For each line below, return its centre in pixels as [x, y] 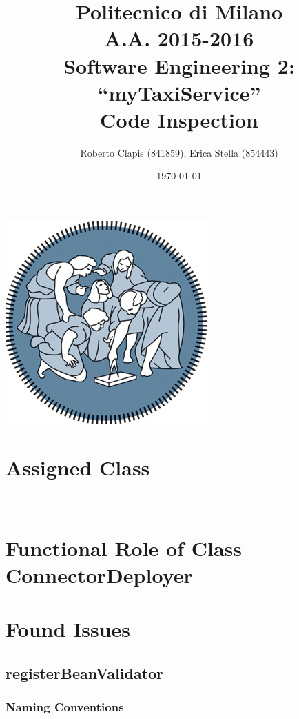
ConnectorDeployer [99, 574]
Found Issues [68, 629]
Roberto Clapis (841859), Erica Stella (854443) [179, 152]
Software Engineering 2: [179, 65]
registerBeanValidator [85, 672]
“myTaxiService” [179, 92]
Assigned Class [78, 467]
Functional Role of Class [124, 548]
